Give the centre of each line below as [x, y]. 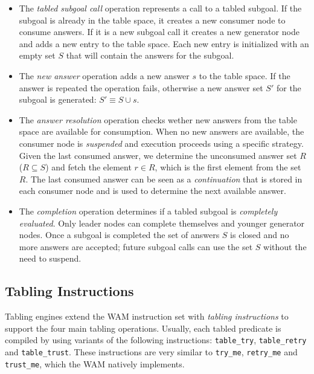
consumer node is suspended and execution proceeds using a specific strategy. [161, 143]
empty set [37, 55]
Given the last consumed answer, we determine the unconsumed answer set [158, 155]
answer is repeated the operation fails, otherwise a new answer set [141, 87]
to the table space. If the [245, 75]
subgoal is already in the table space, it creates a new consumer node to [152, 20]
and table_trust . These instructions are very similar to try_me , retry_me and [151, 351]
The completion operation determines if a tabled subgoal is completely [148, 211]
